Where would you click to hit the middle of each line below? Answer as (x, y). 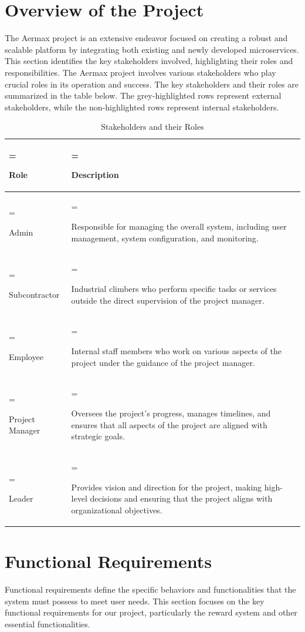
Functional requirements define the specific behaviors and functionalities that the (150, 589)
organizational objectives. (117, 510)
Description (95, 175)
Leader (21, 498)
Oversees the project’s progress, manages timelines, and (171, 413)
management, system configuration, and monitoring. (165, 238)
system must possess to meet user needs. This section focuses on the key (135, 601)
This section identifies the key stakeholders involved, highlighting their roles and (149, 61)
